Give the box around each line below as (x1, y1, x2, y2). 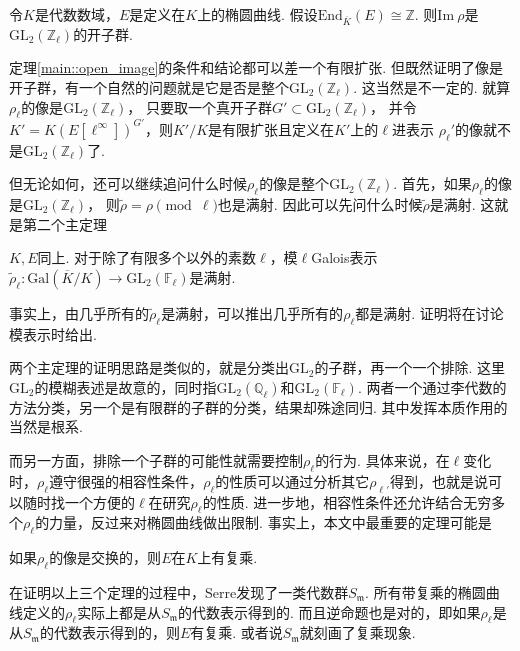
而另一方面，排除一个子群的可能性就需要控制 (9, 449, 303, 470)
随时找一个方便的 (22, 491, 135, 512)
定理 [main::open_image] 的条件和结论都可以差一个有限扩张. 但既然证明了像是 (9, 57, 503, 78)
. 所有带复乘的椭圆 (365, 581, 486, 602)
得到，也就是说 (389, 470, 488, 491)
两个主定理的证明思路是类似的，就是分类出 (9, 357, 289, 378)
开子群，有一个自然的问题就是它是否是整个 (9, 76, 289, 97)
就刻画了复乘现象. (299, 622, 416, 643)
